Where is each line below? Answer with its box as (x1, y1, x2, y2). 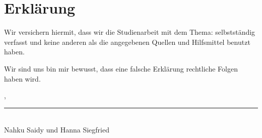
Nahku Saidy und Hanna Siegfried (4, 124, 109, 135)
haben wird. (4, 73, 41, 84)
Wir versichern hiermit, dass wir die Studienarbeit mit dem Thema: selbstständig (4, 27, 255, 37)
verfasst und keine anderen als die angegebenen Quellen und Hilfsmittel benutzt (4, 36, 250, 47)
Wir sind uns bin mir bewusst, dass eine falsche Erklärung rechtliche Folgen (4, 63, 238, 74)
